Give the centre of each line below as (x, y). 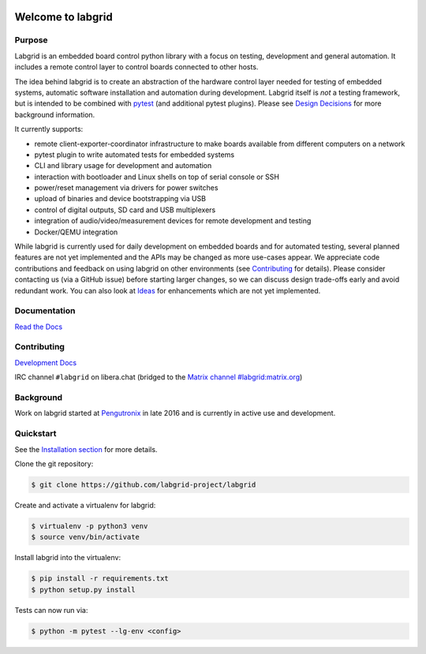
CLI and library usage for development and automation (123, 166)
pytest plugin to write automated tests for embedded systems (135, 155)
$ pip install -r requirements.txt (100, 579)
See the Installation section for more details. (86, 449)
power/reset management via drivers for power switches (126, 188)
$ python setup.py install (83, 589)
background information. (55, 114)
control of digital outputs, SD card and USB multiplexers (125, 210)
